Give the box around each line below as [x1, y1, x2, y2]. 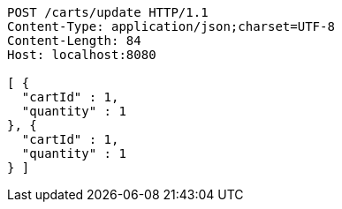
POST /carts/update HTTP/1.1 [7, 5, 209, 19]
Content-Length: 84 [7, 34, 141, 48]
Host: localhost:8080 [7, 48, 156, 62]
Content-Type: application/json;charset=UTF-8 [7, 19, 335, 34]
